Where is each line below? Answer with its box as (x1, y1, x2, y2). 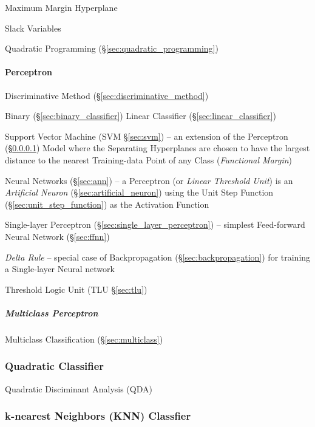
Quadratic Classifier (5, 358, 104, 374)
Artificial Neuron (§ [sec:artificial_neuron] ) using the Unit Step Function (5, 186, 274, 199)
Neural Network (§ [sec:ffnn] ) (5, 230, 110, 242)
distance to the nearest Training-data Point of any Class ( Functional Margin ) (5, 153, 293, 166)
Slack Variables (5, 21, 61, 34)
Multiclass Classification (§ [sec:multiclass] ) (5, 332, 163, 345)
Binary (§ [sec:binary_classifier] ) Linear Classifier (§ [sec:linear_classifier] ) (5, 109, 276, 122)
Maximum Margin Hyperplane (5, 1, 118, 13)
